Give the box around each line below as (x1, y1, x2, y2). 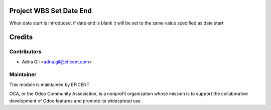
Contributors (9, 48, 42, 55)
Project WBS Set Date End (9, 6, 92, 15)
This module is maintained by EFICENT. (9, 81, 91, 87)
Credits (9, 33, 33, 41)
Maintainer (9, 71, 37, 78)
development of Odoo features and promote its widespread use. (9, 97, 142, 103)
